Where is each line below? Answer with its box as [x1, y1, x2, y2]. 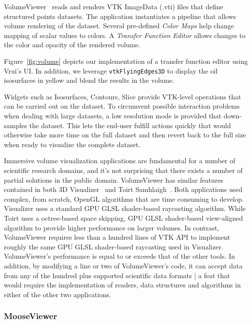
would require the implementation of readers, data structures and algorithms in [4, 280, 241, 290]
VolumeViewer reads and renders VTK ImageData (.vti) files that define [4, 1, 223, 11]
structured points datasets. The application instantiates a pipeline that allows [4, 11, 236, 21]
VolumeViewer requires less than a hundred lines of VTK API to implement [4, 232, 231, 242]
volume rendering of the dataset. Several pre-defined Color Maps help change [4, 20, 234, 31]
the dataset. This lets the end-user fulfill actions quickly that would [29, 120, 231, 130]
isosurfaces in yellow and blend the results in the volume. [4, 75, 174, 85]
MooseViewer [4, 310, 58, 322]
